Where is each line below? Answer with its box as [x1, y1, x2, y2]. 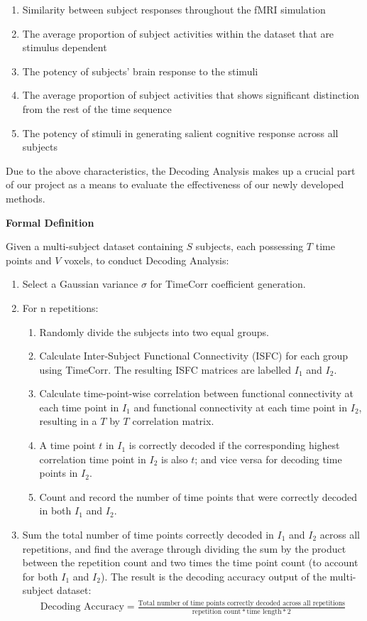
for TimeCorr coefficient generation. [150, 276, 306, 291]
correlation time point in [39, 451, 146, 466]
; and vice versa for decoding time [195, 451, 342, 466]
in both [39, 503, 72, 518]
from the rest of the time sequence [22, 101, 172, 116]
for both [22, 568, 58, 583]
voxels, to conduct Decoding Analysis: [64, 252, 229, 267]
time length [246, 607, 282, 615]
